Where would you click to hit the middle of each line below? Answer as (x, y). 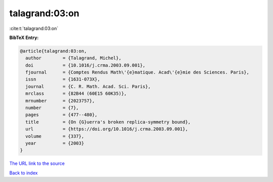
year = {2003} (55, 143)
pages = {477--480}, (62, 115)
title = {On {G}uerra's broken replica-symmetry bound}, (108, 122)
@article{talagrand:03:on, (53, 51)
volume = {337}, (55, 136)
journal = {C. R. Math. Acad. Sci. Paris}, (88, 86)
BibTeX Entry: (24, 38)
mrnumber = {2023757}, (60, 101)
